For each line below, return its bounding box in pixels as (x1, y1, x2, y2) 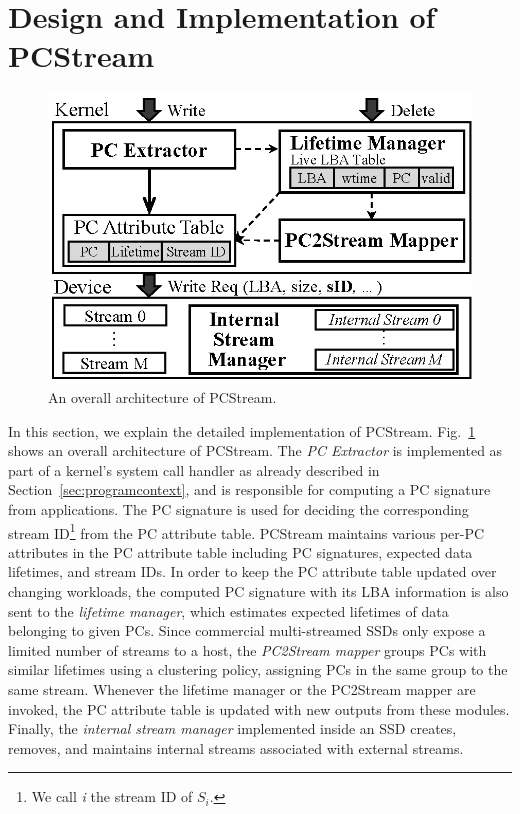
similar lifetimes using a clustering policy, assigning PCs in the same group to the (8, 659, 508, 680)
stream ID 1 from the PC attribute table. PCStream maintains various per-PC (8, 519, 485, 543)
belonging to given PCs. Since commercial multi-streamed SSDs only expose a (8, 620, 486, 641)
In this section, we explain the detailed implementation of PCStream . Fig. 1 (8, 420, 476, 441)
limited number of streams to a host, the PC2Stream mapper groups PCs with (8, 639, 487, 660)
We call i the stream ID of (31, 786, 193, 807)
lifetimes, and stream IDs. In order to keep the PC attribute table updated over (8, 561, 497, 582)
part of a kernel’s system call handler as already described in (8, 459, 380, 480)
